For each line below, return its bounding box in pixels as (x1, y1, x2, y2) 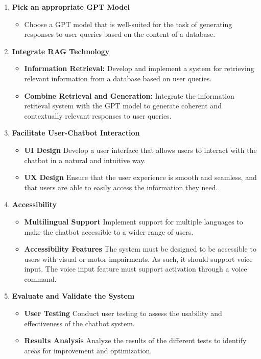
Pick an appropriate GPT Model (12, 2, 130, 12)
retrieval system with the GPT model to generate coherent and (24, 100, 222, 111)
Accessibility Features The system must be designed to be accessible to (24, 243, 256, 254)
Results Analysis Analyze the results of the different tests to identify (24, 335, 247, 346)
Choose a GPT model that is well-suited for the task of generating (24, 18, 232, 29)
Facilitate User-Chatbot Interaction (12, 127, 140, 138)
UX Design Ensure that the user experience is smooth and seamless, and (24, 172, 257, 183)
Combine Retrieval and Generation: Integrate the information (24, 90, 234, 101)
